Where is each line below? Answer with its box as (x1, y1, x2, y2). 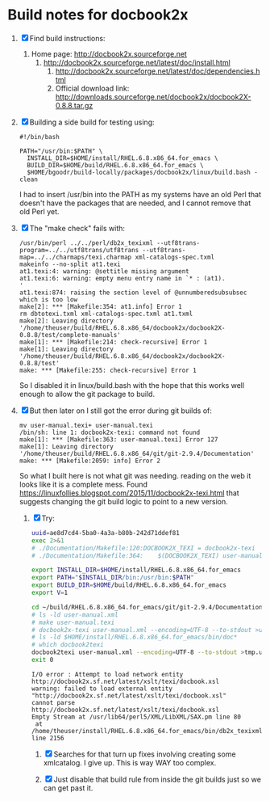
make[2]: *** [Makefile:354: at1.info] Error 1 (19, 302, 182, 310)
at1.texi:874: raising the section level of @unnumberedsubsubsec (19, 289, 247, 297)
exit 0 (31, 656, 54, 664)
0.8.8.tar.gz (55, 100, 93, 110)
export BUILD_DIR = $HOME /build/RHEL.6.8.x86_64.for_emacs (31, 581, 227, 589)
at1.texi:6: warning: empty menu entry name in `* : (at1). (19, 274, 226, 282)
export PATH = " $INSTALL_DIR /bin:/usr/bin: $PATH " (31, 574, 194, 582)
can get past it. (43, 782, 93, 793)
